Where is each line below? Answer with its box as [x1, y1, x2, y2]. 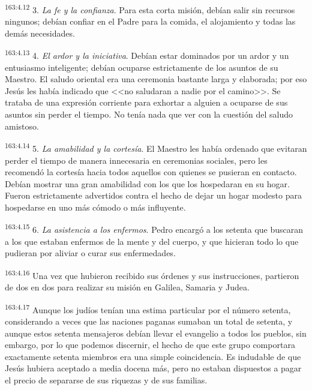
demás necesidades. [5, 26, 75, 39]
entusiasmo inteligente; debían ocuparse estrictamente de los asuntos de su [5, 61, 278, 73]
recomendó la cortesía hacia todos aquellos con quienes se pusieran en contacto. [5, 166, 297, 178]
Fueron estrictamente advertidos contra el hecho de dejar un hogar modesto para [5, 189, 302, 202]
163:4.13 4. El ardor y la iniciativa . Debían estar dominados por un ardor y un [5, 47, 289, 62]
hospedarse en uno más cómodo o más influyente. [5, 200, 186, 213]
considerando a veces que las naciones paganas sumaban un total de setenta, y [5, 315, 293, 327]
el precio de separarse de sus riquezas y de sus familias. [5, 373, 208, 386]
